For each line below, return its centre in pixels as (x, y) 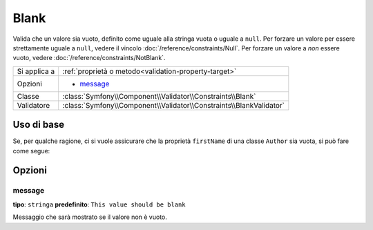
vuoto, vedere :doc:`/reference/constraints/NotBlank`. (89, 58)
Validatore (34, 105)
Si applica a (36, 71)
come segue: (31, 151)
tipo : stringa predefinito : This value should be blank (99, 204)
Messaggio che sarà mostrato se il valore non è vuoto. (90, 217)
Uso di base (39, 125)
